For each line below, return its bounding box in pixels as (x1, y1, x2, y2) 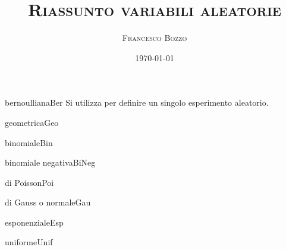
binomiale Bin (5, 136, 53, 148)
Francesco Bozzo (122, 31, 187, 44)
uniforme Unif (5, 236, 53, 248)
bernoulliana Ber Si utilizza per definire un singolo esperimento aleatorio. (5, 96, 269, 109)
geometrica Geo (5, 116, 59, 128)
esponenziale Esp (5, 216, 64, 228)
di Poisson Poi (5, 176, 54, 188)
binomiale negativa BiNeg (5, 156, 96, 169)
